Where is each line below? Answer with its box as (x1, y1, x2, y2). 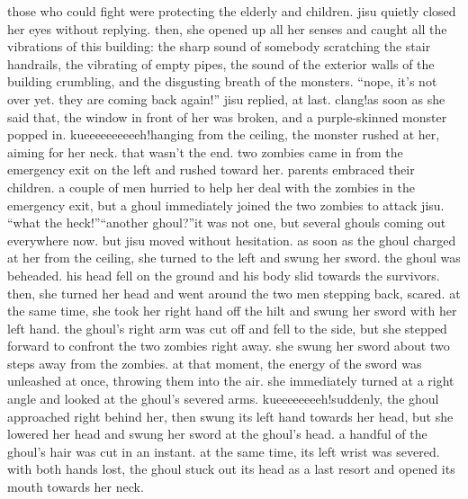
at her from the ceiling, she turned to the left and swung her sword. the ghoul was (7, 248, 461, 267)
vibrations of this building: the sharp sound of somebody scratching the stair (7, 37, 431, 56)
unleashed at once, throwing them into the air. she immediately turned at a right (7, 371, 454, 390)
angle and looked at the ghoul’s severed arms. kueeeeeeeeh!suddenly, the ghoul (7, 389, 439, 408)
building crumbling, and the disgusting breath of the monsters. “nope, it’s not (7, 72, 437, 91)
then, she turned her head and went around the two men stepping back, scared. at (7, 283, 461, 302)
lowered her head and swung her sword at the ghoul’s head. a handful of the (7, 424, 427, 443)
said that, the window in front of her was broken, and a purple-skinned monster (7, 107, 447, 126)
